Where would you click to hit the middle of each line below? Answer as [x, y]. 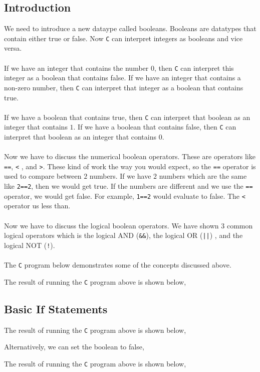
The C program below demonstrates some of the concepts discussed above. [118, 265]
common [240, 225]
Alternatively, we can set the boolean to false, [74, 347]
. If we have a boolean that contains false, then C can [155, 127]
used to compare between [43, 176]
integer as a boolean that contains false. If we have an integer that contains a [122, 78]
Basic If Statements [56, 308]
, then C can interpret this [194, 68]
